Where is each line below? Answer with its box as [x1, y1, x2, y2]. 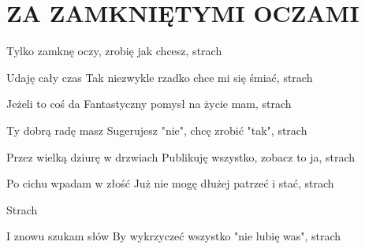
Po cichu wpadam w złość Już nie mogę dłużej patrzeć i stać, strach [6, 175, 334, 191]
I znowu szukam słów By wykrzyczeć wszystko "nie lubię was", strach [6, 228, 341, 244]
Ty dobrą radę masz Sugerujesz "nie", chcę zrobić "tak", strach [6, 121, 307, 138]
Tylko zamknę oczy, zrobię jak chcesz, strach [6, 43, 222, 59]
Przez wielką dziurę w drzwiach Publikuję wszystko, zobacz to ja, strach [6, 148, 356, 165]
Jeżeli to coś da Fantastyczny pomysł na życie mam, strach [6, 95, 292, 112]
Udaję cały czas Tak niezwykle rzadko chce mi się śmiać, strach [6, 69, 313, 85]
